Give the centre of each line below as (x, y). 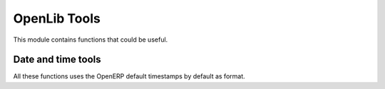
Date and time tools (57, 60)
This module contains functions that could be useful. (91, 40)
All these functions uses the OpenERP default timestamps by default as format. (129, 76)
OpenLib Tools (57, 18)
